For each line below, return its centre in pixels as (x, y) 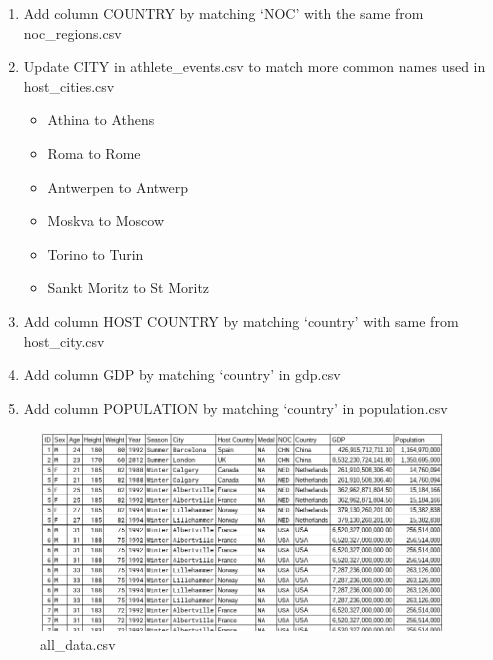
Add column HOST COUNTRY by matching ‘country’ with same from (241, 320)
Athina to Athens (101, 119)
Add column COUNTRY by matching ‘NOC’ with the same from (223, 13)
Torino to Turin (95, 253)
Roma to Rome (94, 152)
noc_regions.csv (72, 32)
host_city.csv (64, 340)
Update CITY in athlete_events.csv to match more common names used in (254, 66)
